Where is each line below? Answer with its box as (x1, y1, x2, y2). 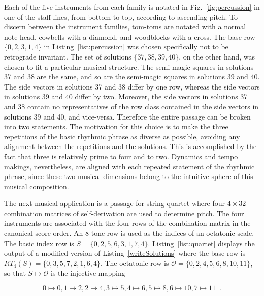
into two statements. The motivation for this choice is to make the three (4, 121, 228, 132)
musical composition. (4, 181, 69, 191)
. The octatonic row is (100, 257, 169, 268)
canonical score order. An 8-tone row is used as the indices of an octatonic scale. (4, 228, 254, 239)
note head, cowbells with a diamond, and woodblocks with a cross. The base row (4, 31, 255, 42)
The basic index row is (4, 238, 74, 248)
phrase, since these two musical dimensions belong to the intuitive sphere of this (4, 171, 253, 182)
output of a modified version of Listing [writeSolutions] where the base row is (4, 248, 246, 258)
